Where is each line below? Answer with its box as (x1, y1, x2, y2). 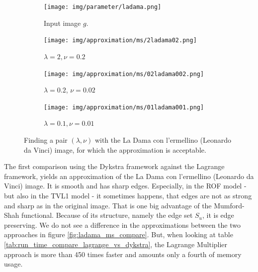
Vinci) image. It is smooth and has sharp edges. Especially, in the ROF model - (4, 181, 247, 191)
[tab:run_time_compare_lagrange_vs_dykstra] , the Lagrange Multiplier (4, 239, 228, 249)
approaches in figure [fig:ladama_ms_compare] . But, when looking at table (4, 229, 233, 240)
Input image (44, 17, 81, 28)
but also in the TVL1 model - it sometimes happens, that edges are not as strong (4, 190, 252, 200)
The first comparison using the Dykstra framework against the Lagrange (4, 161, 225, 172)
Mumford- (214, 200, 245, 210)
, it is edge (202, 210, 234, 220)
